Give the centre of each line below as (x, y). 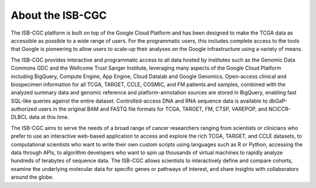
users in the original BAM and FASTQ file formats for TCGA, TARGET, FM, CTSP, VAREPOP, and (153, 109)
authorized (24, 109)
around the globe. (32, 177)
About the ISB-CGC (59, 15)
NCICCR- (279, 109)
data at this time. (49, 117)
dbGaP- (278, 101)
